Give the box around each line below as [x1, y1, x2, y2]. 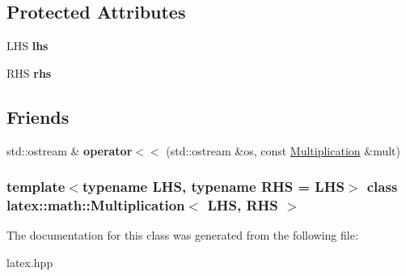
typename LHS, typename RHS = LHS [82, 176, 345, 197]
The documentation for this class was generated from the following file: [6, 227, 358, 244]
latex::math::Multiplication [6, 195, 185, 215]
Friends [6, 104, 70, 129]
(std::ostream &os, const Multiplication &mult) [166, 142, 401, 159]
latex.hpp [6, 253, 53, 270]
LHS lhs [6, 37, 49, 54]
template [6, 176, 66, 197]
